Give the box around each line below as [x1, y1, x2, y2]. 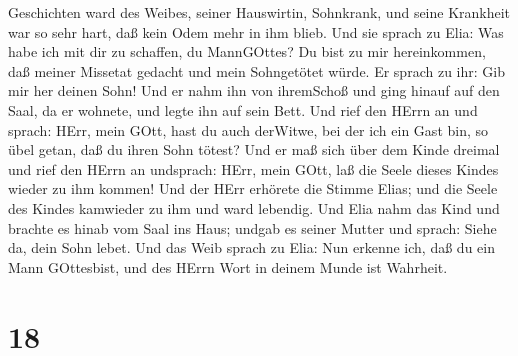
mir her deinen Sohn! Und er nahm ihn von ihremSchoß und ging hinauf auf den [8, 80, 500, 101]
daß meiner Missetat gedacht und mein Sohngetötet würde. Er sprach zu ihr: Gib [8, 60, 505, 81]
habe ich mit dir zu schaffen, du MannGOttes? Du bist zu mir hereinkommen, [8, 41, 486, 62]
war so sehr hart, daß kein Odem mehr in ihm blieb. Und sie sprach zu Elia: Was [8, 21, 504, 42]
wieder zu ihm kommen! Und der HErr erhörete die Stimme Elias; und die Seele [8, 178, 498, 199]
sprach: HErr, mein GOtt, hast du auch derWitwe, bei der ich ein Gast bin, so [8, 119, 489, 140]
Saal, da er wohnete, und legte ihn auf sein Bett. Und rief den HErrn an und [8, 99, 478, 120]
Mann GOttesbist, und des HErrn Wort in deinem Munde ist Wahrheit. [8, 256, 448, 277]
